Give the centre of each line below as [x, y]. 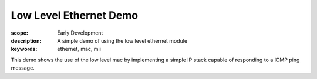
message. [23, 68]
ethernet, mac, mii [79, 49]
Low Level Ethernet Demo [74, 15]
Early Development [80, 33]
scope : [20, 33]
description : [26, 40]
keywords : [24, 49]
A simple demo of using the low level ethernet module [122, 40]
